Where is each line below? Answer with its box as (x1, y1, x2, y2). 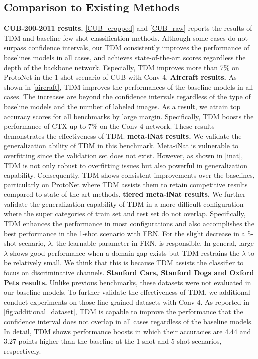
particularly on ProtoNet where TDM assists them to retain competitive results (4, 179, 248, 189)
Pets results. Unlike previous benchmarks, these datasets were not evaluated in (4, 277, 251, 287)
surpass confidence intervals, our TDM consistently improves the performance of (4, 42, 249, 53)
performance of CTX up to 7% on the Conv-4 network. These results (4, 121, 215, 131)
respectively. (4, 345, 41, 356)
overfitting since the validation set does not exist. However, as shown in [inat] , (4, 150, 243, 160)
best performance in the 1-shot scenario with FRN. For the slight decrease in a (4, 228, 245, 238)
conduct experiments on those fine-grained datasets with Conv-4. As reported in (4, 296, 249, 307)
